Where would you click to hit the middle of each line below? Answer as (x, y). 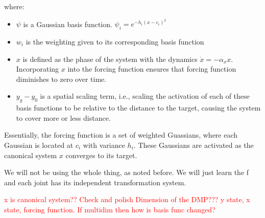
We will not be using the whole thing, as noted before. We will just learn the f (127, 172)
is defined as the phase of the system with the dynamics (110, 59)
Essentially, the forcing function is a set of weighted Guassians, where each (121, 135)
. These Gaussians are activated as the (194, 145)
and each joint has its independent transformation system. (95, 182)
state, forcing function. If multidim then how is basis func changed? (110, 209)
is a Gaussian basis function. (68, 24)
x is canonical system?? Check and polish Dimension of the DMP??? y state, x (127, 199)
